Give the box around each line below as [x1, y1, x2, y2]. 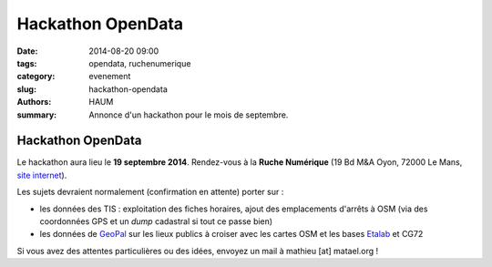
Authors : [16, 97, 52, 108]
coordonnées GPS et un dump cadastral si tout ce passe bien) [39, 215, 273, 227]
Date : [16, 46, 38, 56]
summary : [16, 109, 57, 120]
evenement [88, 71, 131, 82]
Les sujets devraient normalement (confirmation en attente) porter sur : [16, 187, 284, 198]
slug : [16, 83, 36, 95]
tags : [16, 57, 37, 68]
